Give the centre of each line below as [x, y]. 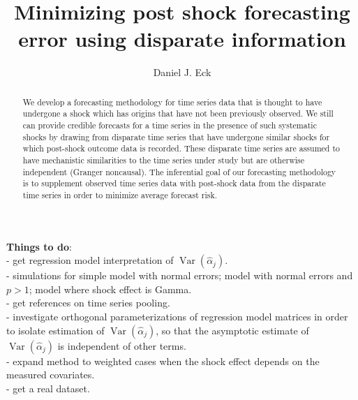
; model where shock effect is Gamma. [110, 289]
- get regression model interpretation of [90, 260]
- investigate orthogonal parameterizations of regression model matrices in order [177, 316]
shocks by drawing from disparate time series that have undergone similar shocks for [176, 136]
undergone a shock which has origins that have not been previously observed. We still [178, 113]
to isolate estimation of [55, 330]
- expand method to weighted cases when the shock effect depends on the [163, 361]
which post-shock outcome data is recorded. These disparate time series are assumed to [181, 148]
